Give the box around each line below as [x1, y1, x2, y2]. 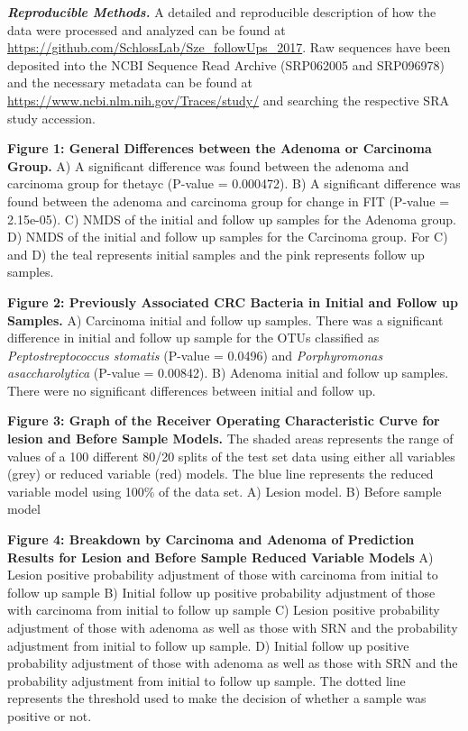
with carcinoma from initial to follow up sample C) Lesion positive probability [7, 600, 440, 619]
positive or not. [7, 706, 92, 725]
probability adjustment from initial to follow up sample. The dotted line [7, 671, 406, 690]
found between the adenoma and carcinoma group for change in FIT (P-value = [7, 191, 450, 210]
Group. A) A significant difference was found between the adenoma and [7, 156, 409, 175]
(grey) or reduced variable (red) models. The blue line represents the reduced [7, 464, 434, 483]
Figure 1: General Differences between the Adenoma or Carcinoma [7, 139, 432, 158]
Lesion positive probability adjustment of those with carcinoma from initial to [7, 565, 438, 584]
